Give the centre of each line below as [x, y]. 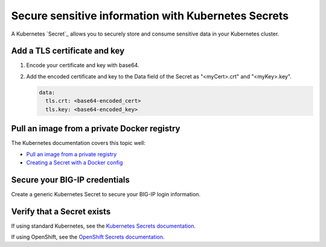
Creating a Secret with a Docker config [75, 162]
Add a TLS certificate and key [68, 51]
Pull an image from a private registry [72, 154]
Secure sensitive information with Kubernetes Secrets [150, 16]
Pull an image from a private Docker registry [96, 129]
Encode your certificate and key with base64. [83, 65]
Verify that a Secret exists [61, 211]
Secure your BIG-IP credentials [70, 180]
